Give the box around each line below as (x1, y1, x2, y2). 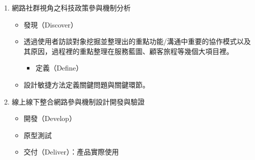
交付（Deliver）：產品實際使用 (23, 146, 119, 157)
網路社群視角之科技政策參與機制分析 (11, 2, 131, 12)
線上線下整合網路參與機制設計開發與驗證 (11, 96, 145, 106)
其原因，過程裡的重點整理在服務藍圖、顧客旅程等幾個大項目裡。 (23, 45, 234, 56)
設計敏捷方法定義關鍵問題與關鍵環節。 (23, 79, 150, 89)
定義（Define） (35, 62, 83, 73)
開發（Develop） (23, 113, 76, 123)
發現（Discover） (23, 19, 78, 29)
